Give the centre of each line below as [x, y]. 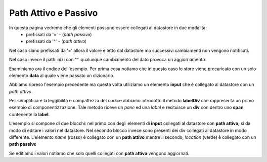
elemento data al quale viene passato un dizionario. [62, 75]
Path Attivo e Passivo [54, 13]
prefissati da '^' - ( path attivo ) [56, 41]
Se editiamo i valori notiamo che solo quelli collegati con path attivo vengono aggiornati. [99, 153]
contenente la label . [29, 114]
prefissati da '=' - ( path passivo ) [59, 34]
